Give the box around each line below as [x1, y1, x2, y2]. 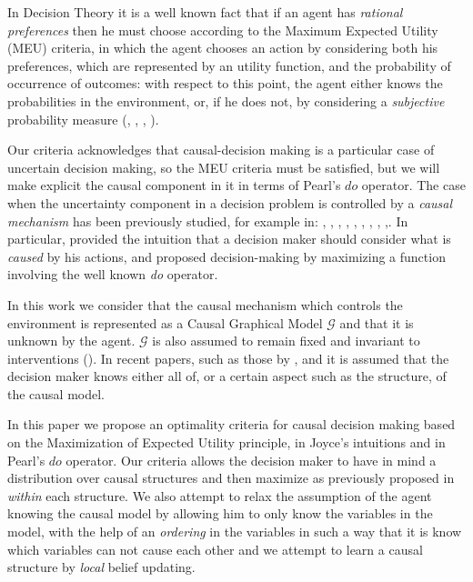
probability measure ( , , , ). [7, 109, 159, 128]
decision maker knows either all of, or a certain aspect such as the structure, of [7, 366, 447, 386]
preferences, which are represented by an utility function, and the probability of [7, 55, 451, 75]
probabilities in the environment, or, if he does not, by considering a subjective [7, 91, 445, 110]
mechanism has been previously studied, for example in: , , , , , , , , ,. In [7, 211, 408, 230]
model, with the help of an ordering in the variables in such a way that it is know [7, 522, 462, 541]
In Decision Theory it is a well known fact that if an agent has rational [7, 3, 403, 21]
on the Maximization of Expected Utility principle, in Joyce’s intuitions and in [7, 433, 446, 452]
